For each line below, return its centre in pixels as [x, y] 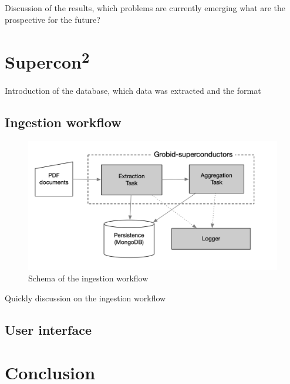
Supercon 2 [47, 61]
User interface [48, 329]
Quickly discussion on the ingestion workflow [85, 298]
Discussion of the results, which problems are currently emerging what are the [145, 8]
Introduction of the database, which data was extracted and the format [133, 90]
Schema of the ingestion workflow [88, 278]
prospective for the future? [53, 19]
